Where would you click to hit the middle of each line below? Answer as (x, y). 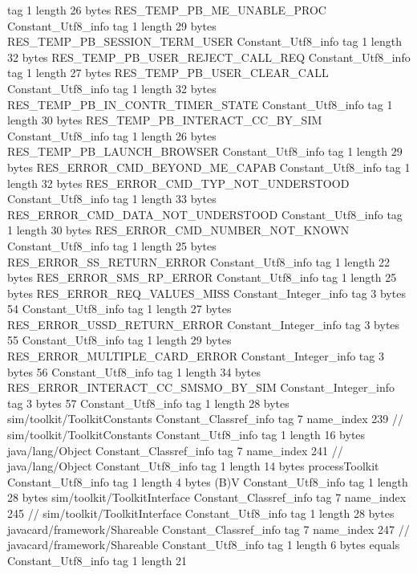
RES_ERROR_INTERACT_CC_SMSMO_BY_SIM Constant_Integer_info (201, 387)
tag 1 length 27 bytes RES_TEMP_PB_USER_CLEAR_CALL (168, 73)
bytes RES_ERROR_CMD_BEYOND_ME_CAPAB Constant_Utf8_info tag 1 (209, 167)
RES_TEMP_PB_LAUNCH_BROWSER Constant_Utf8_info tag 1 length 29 (205, 151)
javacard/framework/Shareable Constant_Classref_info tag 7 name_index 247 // (208, 529)
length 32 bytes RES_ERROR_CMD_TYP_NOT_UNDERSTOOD (178, 183)
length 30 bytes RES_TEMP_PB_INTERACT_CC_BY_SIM (165, 120)
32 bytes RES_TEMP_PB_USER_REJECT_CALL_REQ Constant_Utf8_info (209, 57)
